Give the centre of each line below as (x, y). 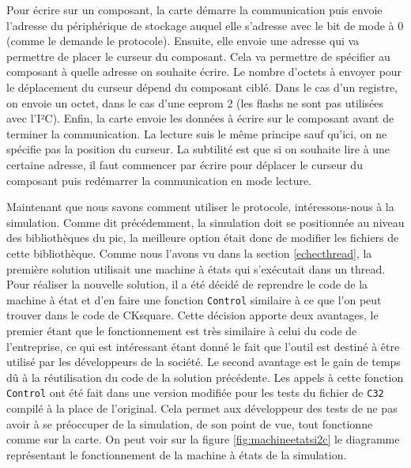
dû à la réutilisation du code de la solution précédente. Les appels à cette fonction (205, 377)
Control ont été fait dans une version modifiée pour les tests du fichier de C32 (195, 393)
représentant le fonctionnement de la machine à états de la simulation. (177, 454)
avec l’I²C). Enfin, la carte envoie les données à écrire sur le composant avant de (200, 118)
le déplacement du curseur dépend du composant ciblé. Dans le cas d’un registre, (202, 87)
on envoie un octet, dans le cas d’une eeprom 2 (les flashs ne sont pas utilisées (195, 102)
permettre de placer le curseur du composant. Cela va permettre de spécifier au (198, 56)
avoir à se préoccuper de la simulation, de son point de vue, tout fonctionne (190, 423)
